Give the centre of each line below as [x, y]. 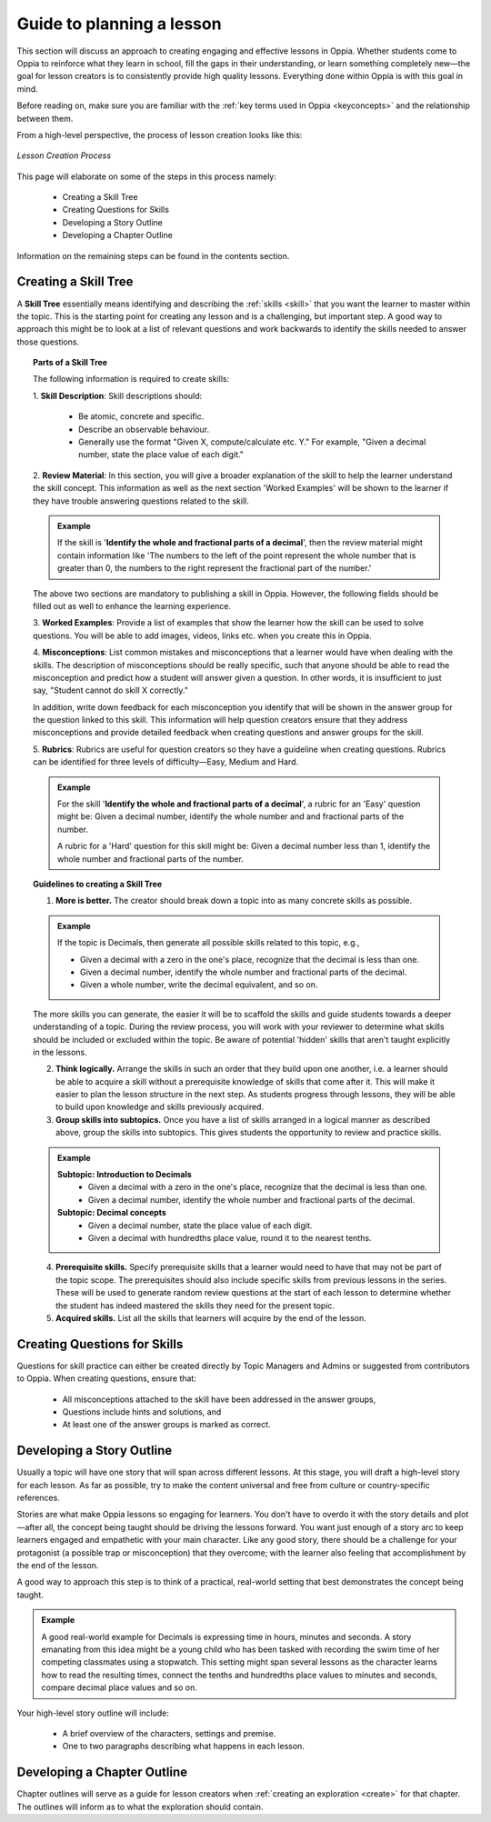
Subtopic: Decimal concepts [112, 1213]
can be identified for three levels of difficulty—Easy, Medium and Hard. [166, 762]
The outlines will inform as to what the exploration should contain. [140, 1807]
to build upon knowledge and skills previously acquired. [160, 1107]
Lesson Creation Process [64, 155]
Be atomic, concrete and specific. [141, 416]
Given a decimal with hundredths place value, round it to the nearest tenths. [230, 1237]
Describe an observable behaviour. [144, 429]
